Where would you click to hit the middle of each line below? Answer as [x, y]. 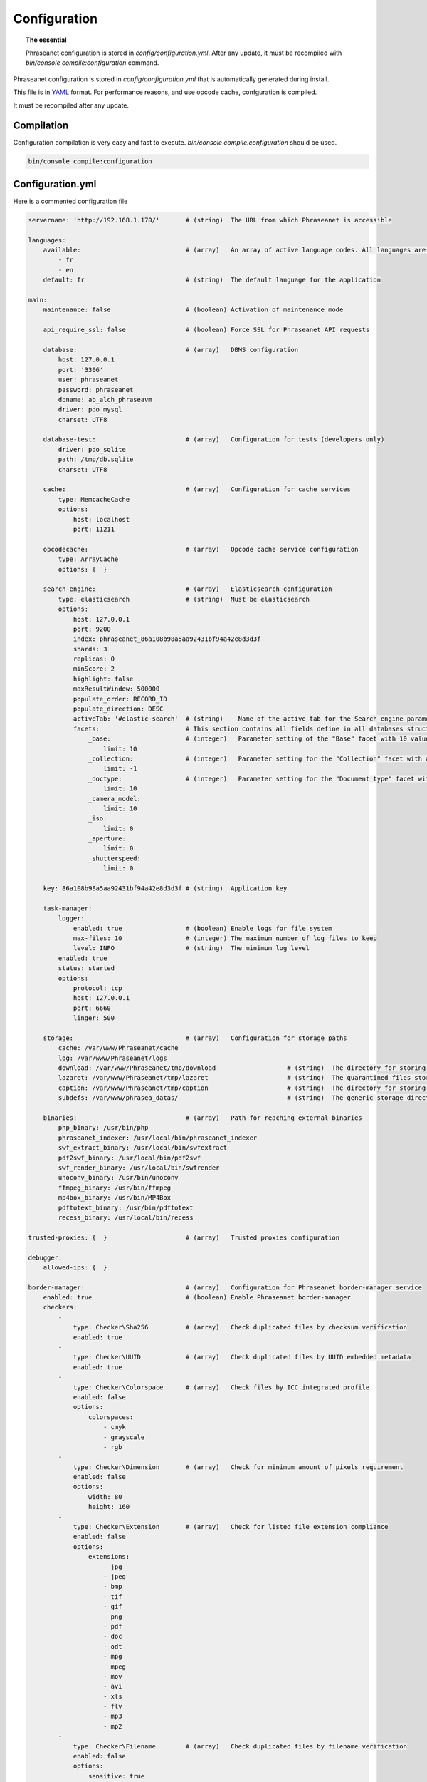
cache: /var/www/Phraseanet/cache [118, 1048]
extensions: [109, 1557]
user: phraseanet [88, 380]
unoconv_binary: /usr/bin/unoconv [118, 1178]
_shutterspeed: [115, 858]
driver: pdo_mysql [90, 410]
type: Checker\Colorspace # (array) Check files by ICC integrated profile [221, 1387]
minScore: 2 [94, 669]
